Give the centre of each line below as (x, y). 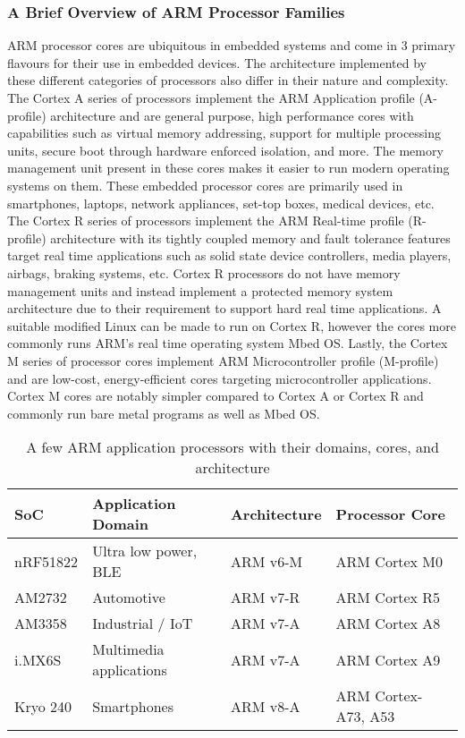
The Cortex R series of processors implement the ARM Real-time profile (206, 221)
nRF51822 (46, 561)
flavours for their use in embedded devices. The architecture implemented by (217, 62)
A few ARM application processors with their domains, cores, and (232, 447)
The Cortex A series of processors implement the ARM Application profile (211, 98)
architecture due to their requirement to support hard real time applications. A (224, 308)
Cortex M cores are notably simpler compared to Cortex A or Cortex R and (216, 396)
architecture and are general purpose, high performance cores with (232, 115)
